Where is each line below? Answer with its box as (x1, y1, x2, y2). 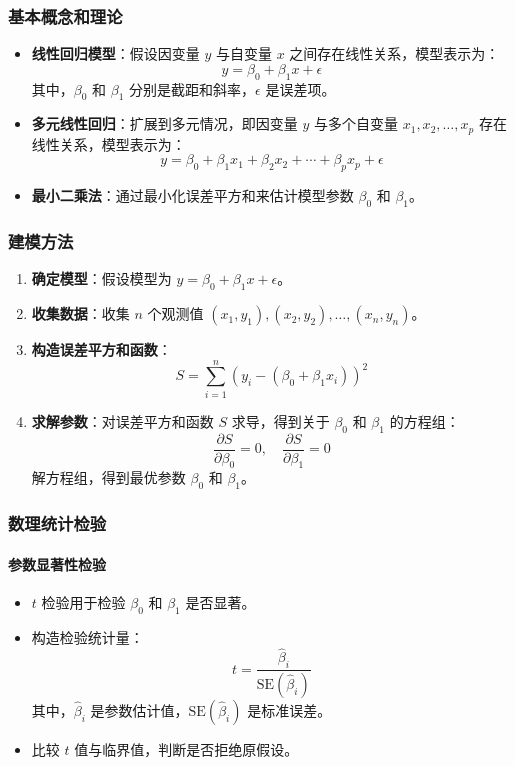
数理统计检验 (8, 511, 107, 536)
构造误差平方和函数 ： (31, 339, 172, 360)
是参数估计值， (90, 700, 189, 721)
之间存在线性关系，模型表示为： (289, 43, 500, 64)
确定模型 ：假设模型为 (31, 268, 172, 289)
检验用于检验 (41, 591, 126, 612)
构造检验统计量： (31, 626, 144, 647)
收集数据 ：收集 (31, 303, 130, 324)
